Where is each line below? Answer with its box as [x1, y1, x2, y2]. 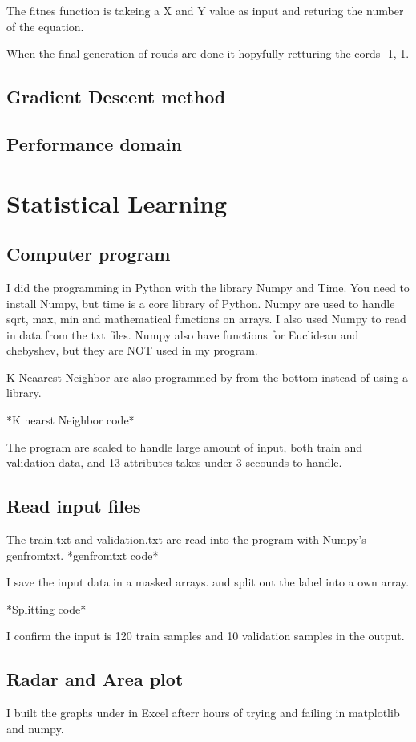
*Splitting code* [6, 600, 87, 617]
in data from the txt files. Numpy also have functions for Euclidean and [6, 326, 359, 343]
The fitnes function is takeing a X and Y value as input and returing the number [6, 2, 404, 18]
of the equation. [6, 18, 84, 34]
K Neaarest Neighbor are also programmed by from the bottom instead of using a [6, 368, 409, 385]
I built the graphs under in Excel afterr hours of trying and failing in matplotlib [6, 704, 400, 721]
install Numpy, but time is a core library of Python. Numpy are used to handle [6, 294, 395, 311]
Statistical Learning [6, 186, 228, 219]
